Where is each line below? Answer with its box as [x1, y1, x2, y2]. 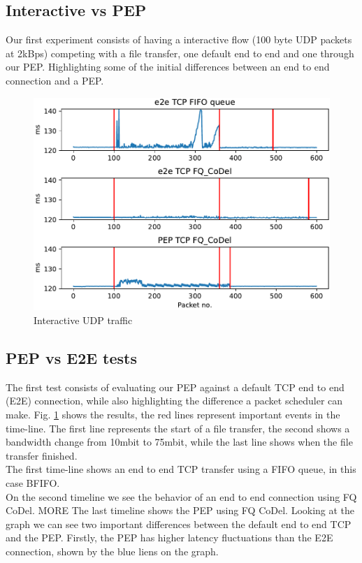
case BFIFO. [6, 476, 60, 490]
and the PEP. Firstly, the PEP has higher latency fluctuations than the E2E [6, 530, 333, 545]
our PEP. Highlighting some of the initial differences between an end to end [6, 59, 330, 74]
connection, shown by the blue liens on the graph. [6, 543, 219, 558]
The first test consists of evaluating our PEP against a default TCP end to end [6, 379, 345, 394]
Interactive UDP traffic [34, 313, 133, 328]
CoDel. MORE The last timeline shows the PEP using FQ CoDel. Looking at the [6, 503, 355, 518]
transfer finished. [6, 448, 78, 462]
